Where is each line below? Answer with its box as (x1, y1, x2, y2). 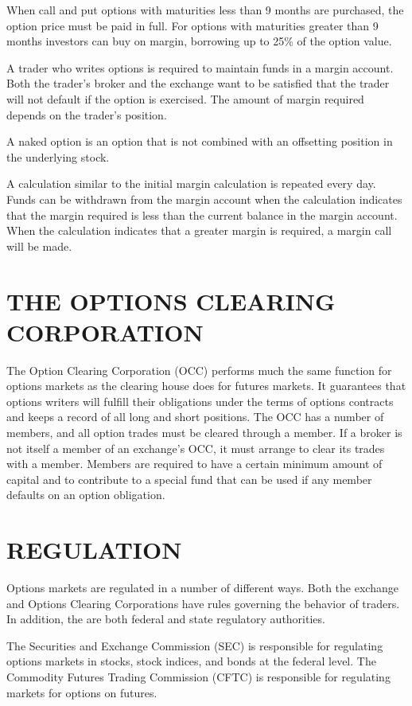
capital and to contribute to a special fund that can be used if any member (6, 470, 372, 487)
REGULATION (6, 533, 182, 566)
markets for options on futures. (6, 684, 157, 700)
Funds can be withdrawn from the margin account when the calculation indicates (6, 190, 402, 207)
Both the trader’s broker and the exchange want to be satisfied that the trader (6, 75, 390, 92)
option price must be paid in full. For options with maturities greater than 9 (6, 17, 379, 33)
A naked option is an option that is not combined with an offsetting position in (6, 133, 393, 150)
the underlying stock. (6, 148, 110, 165)
